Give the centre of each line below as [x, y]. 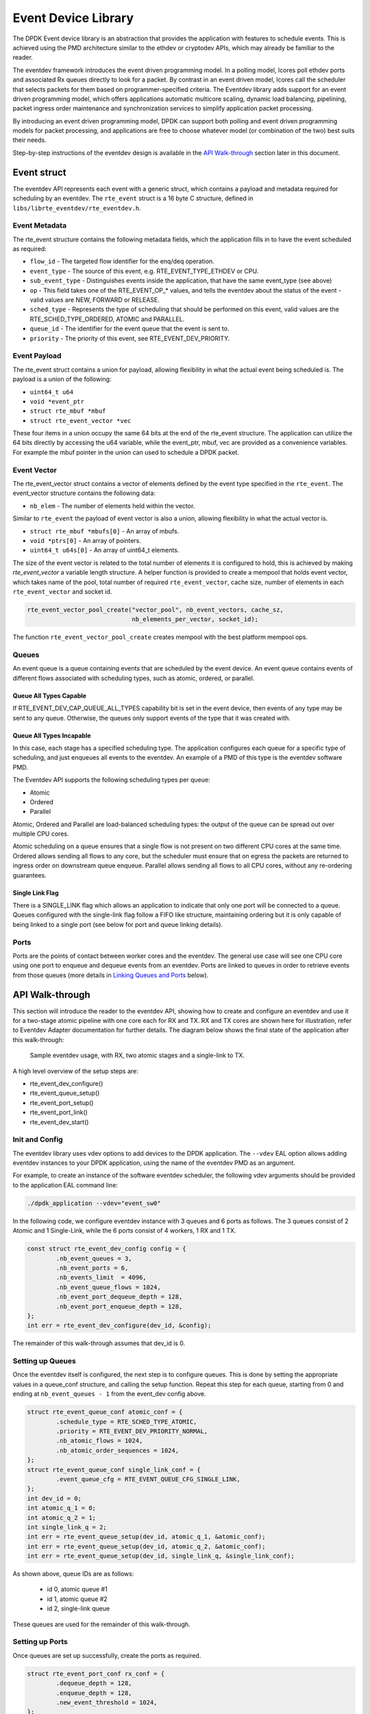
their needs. [30, 140]
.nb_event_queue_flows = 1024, [108, 1287]
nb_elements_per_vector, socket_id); [195, 619]
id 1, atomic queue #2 [77, 1599]
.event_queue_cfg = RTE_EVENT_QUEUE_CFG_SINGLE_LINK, [148, 1479]
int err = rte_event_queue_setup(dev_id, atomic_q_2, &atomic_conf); [146, 1546]
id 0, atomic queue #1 [77, 1589]
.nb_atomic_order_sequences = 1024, [118, 1450]
